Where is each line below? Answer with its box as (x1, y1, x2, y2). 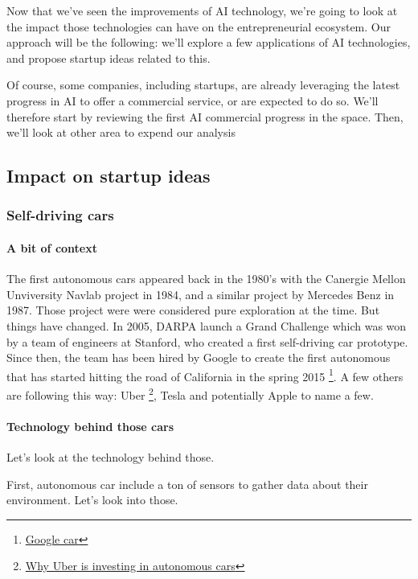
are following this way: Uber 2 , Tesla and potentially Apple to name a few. (6, 384, 374, 403)
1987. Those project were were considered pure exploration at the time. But (6, 302, 380, 318)
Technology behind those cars (6, 417, 174, 434)
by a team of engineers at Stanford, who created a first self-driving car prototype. (6, 333, 408, 350)
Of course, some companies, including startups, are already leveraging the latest (6, 76, 400, 93)
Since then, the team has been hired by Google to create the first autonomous (6, 349, 391, 366)
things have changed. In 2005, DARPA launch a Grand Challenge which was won (6, 317, 407, 334)
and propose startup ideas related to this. (6, 49, 211, 66)
